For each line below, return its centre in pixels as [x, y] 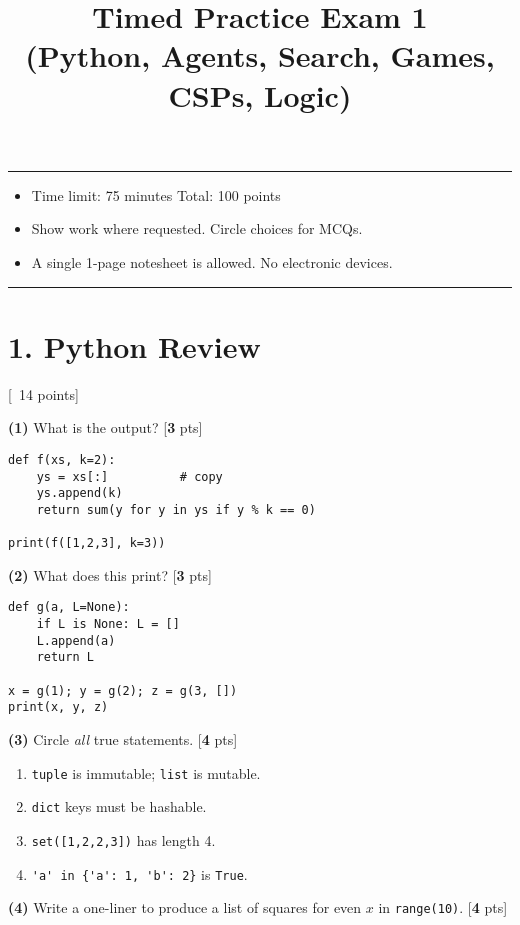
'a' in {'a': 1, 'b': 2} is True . [139, 873]
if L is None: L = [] [108, 624]
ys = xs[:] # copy [129, 476]
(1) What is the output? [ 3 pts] [105, 427]
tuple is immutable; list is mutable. [146, 772]
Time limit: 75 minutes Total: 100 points [156, 194]
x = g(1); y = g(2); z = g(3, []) [123, 690]
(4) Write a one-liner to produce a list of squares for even [185, 907]
